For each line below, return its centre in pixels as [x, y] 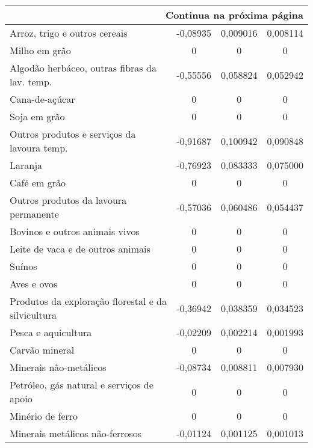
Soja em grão [37, 116]
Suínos [23, 266]
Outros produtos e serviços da [73, 134]
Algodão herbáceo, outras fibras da [83, 68]
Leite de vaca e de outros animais [80, 249]
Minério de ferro [44, 416]
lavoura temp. [39, 148]
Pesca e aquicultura [51, 332]
